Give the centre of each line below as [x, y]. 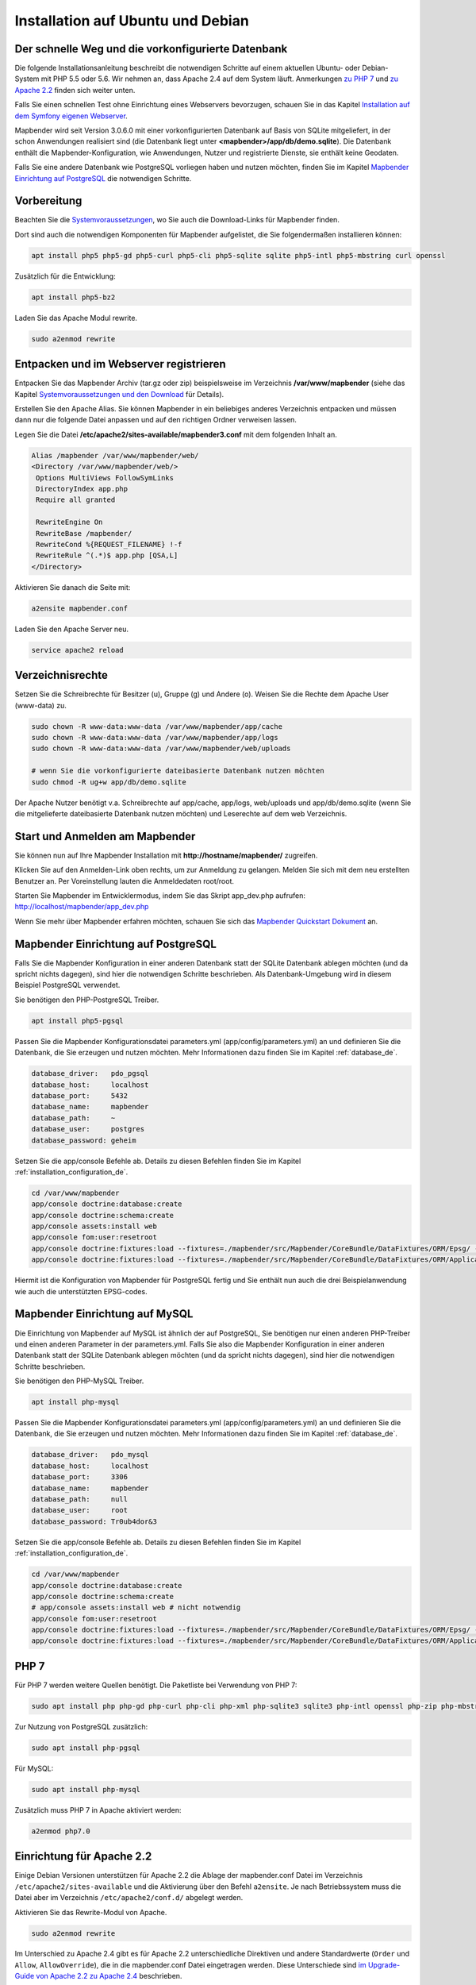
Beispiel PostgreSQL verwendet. [67, 985]
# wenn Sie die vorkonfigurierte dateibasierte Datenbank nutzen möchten [178, 771]
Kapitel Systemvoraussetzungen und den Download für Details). [119, 394]
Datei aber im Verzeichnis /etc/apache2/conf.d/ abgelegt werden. [129, 1898]
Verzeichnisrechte [61, 675]
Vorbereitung [48, 201]
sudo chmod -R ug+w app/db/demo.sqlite [109, 782]
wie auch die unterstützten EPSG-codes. [81, 1291]
